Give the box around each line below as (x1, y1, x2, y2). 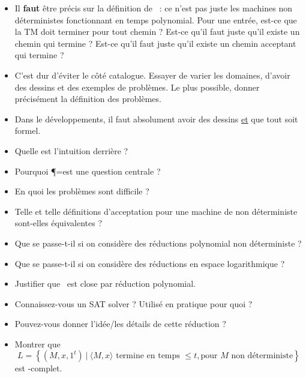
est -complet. (14, 362, 62, 374)
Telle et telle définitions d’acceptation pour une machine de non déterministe (14, 205, 298, 217)
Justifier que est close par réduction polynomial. (14, 277, 196, 290)
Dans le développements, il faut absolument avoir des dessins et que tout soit (14, 112, 298, 125)
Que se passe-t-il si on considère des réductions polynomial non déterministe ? (14, 236, 302, 249)
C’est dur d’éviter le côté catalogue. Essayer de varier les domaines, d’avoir (14, 68, 290, 81)
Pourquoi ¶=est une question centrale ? (14, 164, 161, 177)
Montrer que (14, 337, 61, 350)
